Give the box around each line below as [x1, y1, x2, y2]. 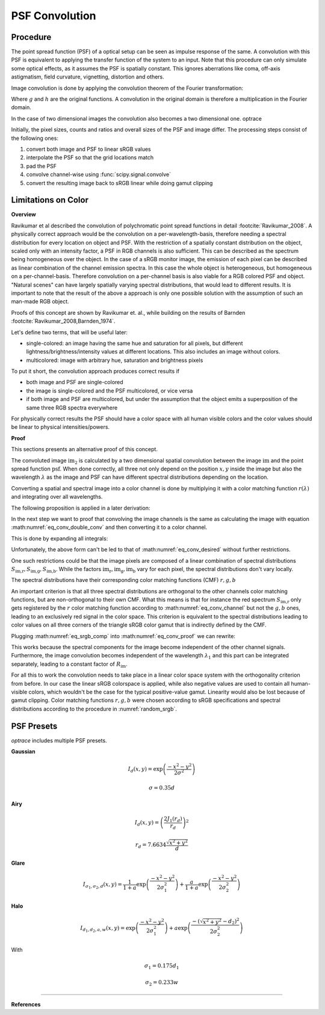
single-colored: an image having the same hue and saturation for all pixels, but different [26, 340, 243, 347]
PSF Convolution [11, 9, 96, 22]
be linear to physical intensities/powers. [11, 423, 110, 431]
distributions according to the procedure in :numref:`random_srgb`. [11, 705, 178, 712]
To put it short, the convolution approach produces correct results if [11, 368, 180, 375]
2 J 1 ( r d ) [163, 815, 183, 823]
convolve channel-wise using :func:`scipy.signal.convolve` [26, 171, 172, 178]
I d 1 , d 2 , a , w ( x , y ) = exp [80, 925, 135, 934]
